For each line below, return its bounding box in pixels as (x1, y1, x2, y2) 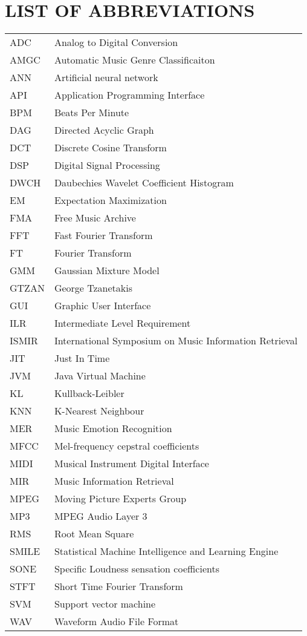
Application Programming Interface (54, 88, 205, 102)
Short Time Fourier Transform (54, 579, 183, 594)
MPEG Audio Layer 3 (54, 509, 147, 523)
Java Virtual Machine (54, 369, 146, 383)
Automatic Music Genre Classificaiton (54, 53, 215, 67)
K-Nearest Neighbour (54, 404, 144, 418)
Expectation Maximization (54, 193, 167, 208)
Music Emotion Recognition (54, 421, 172, 436)
